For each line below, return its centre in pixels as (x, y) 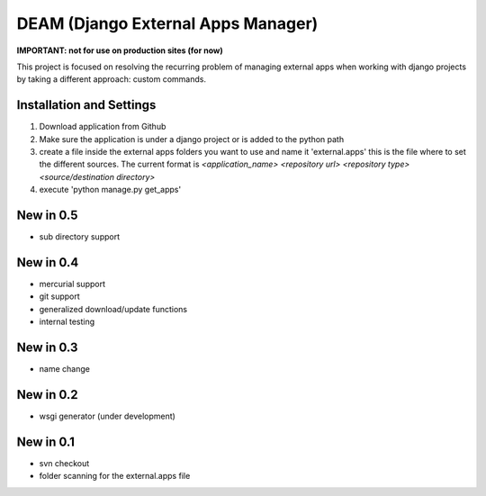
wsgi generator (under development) (107, 416)
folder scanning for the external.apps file (115, 476)
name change (64, 369)
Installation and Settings (86, 105)
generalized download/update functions (113, 309)
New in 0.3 (47, 347)
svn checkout (64, 463)
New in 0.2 (47, 395)
